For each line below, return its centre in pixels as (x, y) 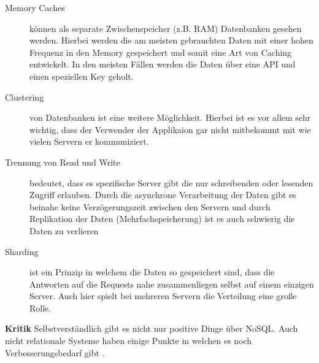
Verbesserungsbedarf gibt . (55, 352)
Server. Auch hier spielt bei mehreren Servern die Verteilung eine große (163, 296)
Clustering (25, 97)
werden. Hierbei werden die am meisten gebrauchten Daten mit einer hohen (171, 40)
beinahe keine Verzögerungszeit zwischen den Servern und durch (150, 206)
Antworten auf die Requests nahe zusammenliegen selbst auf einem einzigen (172, 284)
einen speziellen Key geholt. (82, 76)
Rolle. (40, 308)
